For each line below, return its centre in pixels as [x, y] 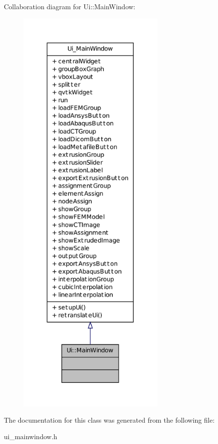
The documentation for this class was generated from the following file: [109, 420]
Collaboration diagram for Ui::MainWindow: [70, 6]
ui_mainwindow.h [31, 436]
